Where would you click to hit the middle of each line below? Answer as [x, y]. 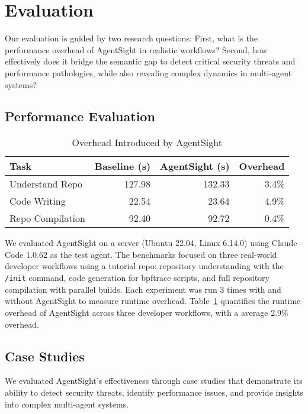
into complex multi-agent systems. [67, 404]
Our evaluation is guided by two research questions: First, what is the [131, 38]
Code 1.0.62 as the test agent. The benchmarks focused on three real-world [141, 254]
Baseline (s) [123, 166]
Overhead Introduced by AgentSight [147, 143]
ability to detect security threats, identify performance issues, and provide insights [154, 392]
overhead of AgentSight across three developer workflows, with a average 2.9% [147, 312]
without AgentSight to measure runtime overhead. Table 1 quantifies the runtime [153, 301]
